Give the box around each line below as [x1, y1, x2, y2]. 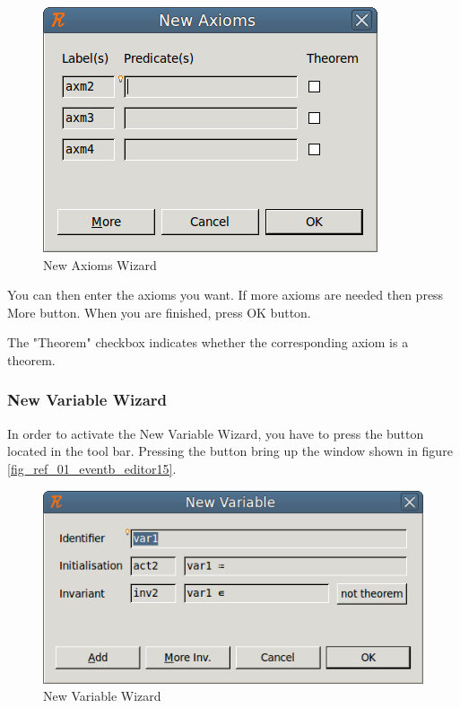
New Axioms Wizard [43, 255, 157, 274]
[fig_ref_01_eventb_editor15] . [7, 459, 177, 477]
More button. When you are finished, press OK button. [7, 302, 311, 321]
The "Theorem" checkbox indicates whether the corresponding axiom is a [7, 333, 409, 352]
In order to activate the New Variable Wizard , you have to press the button [7, 424, 424, 442]
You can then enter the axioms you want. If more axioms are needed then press [7, 285, 444, 304]
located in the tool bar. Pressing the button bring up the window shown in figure [7, 441, 453, 460]
